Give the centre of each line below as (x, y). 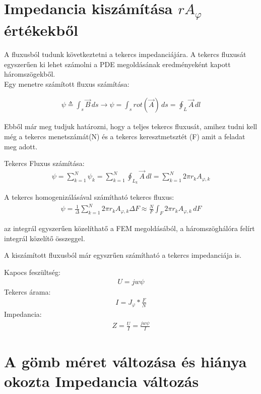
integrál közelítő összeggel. (45, 238)
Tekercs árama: (27, 291)
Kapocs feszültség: (32, 272)
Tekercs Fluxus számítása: (44, 163)
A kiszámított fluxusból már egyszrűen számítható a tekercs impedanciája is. (123, 255)
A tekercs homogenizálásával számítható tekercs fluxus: (89, 197)
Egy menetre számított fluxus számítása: (67, 83)
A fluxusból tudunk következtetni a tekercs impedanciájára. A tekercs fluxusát (125, 54)
